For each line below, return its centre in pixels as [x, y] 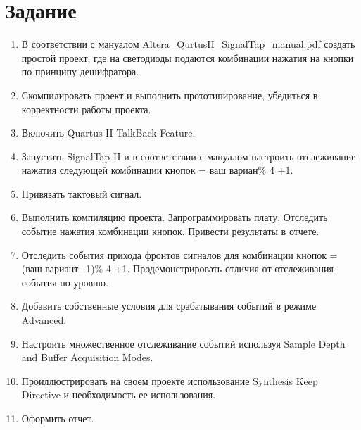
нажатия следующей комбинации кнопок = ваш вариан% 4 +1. [157, 170]
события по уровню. [65, 282]
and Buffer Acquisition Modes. [87, 357]
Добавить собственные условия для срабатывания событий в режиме [169, 306]
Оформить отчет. [58, 418]
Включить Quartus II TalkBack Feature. [108, 133]
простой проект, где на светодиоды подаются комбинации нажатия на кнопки [188, 57]
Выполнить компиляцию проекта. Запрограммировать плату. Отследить [175, 217]
